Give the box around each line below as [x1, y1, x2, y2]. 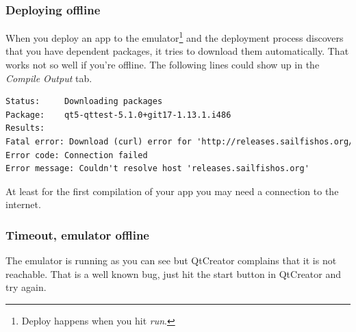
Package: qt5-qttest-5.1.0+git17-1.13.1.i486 [5, 110, 231, 120]
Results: [5, 123, 45, 133]
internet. [5, 197, 41, 212]
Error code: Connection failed [5, 150, 148, 160]
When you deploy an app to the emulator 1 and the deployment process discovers [5, 29, 344, 44]
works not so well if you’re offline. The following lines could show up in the [5, 58, 320, 72]
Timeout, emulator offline [5, 226, 149, 243]
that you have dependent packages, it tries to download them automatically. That [5, 44, 349, 58]
